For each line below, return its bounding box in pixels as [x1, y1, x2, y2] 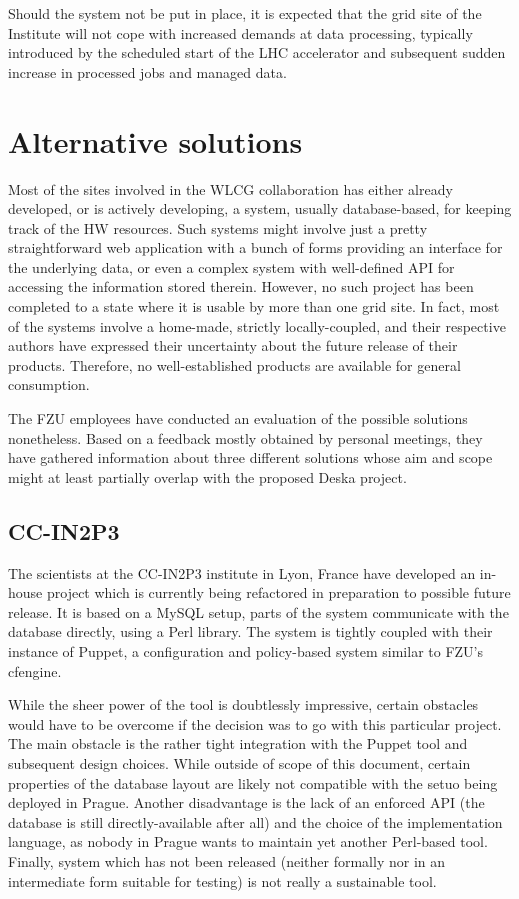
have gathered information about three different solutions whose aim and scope [8, 447, 493, 468]
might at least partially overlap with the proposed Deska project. [8, 466, 407, 487]
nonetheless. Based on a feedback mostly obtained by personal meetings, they [8, 427, 483, 448]
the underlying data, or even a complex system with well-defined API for [8, 256, 455, 277]
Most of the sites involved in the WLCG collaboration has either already [8, 178, 453, 199]
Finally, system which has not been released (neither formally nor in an [8, 850, 446, 871]
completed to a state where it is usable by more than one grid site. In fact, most [8, 296, 500, 317]
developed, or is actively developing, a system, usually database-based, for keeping [8, 198, 512, 219]
